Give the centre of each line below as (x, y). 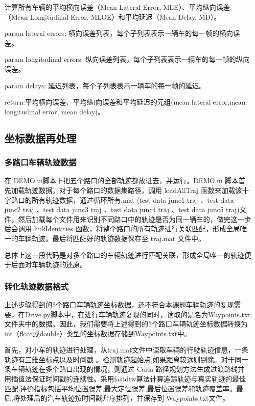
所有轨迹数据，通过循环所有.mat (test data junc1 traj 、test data (133, 200)
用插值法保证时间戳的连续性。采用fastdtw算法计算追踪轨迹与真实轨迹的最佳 (125, 379)
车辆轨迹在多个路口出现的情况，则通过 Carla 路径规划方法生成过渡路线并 (128, 369)
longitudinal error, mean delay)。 (55, 111)
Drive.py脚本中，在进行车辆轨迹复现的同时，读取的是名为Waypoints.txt (138, 314)
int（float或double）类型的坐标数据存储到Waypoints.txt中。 (98, 333)
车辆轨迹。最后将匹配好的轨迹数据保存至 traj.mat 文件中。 (111, 238)
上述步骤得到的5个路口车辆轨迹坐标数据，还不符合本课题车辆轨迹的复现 (119, 304)
